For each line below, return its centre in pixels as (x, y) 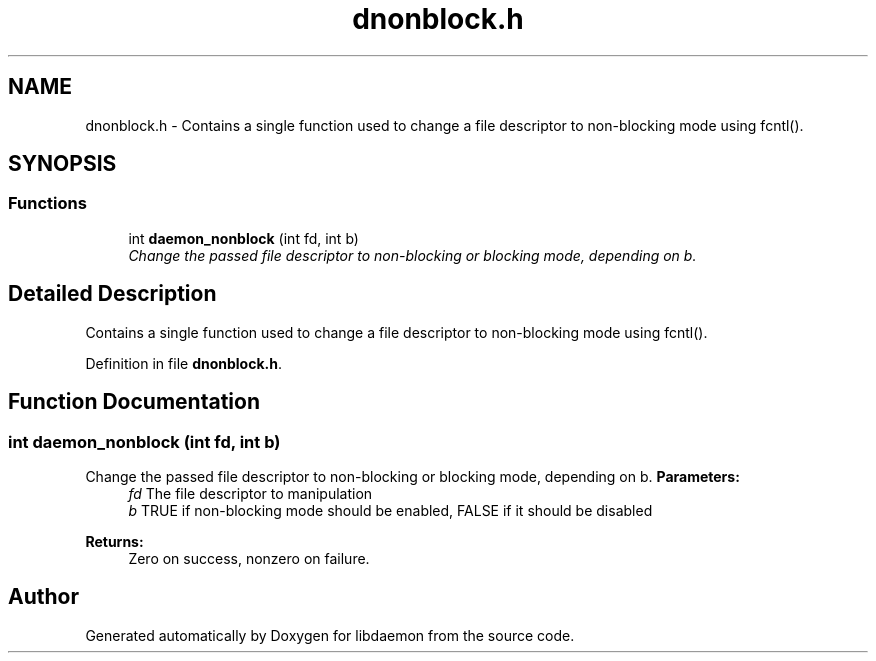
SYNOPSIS (62, 164)
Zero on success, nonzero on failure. (249, 558)
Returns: (114, 541)
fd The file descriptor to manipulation (250, 493)
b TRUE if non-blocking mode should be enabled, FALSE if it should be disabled (390, 510)
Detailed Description (112, 294)
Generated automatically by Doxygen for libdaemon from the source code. (330, 635)
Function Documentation (134, 402)
